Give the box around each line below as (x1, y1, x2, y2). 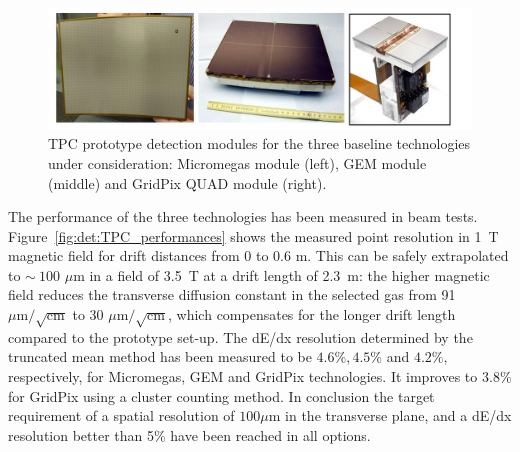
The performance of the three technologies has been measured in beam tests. (8, 206, 478, 227)
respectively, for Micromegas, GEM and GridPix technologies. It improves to (8, 366, 478, 387)
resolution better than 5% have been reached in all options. (8, 424, 371, 445)
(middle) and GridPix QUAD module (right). (48, 172, 327, 193)
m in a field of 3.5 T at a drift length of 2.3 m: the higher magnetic (73, 264, 490, 285)
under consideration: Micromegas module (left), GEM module (48, 152, 427, 173)
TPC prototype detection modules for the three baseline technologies (48, 133, 471, 154)
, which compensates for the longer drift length (168, 304, 456, 325)
